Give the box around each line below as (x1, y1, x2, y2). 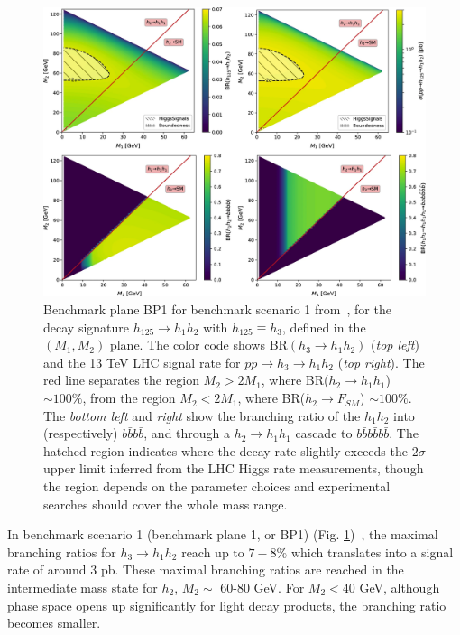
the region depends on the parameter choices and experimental (43, 477, 391, 496)
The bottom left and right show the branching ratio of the (43, 406, 361, 425)
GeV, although (359, 577, 440, 596)
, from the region (82, 388, 176, 407)
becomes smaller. (7, 613, 101, 632)
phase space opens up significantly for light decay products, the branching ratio (7, 595, 446, 614)
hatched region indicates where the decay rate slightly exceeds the (43, 441, 408, 460)
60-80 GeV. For (220, 577, 305, 596)
